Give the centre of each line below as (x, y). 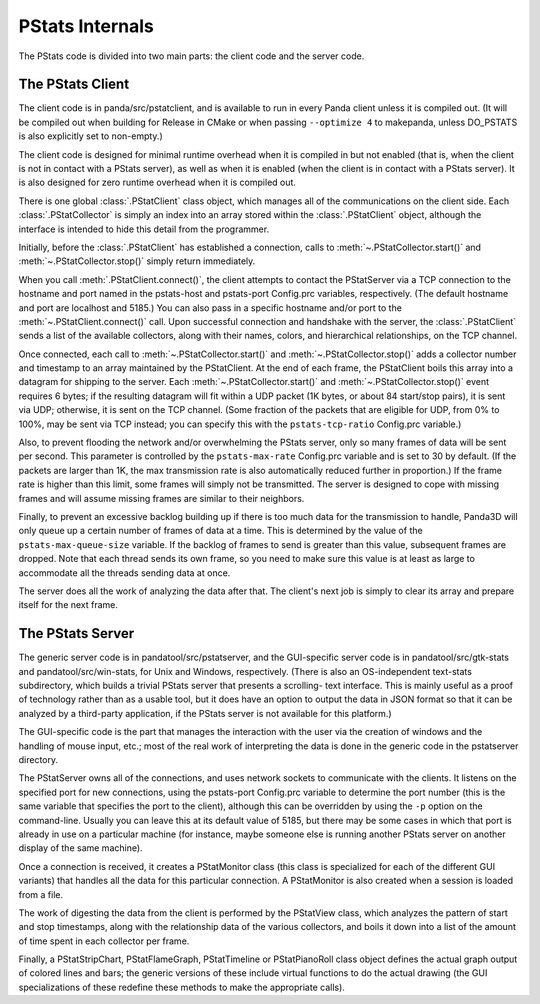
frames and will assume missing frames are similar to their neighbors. (161, 498)
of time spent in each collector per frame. (104, 941)
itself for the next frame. (68, 605)
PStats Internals (86, 26)
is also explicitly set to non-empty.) (91, 136)
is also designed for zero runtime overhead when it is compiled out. (157, 182)
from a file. (41, 894)
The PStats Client (74, 84)
